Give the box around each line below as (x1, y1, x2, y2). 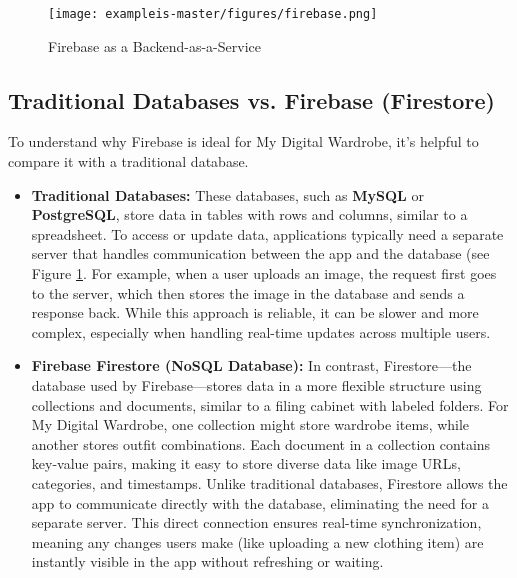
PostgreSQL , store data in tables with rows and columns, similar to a (31, 204, 468, 225)
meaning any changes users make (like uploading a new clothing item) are (31, 531, 484, 552)
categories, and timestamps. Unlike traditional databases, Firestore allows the (31, 472, 508, 493)
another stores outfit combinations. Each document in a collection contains (31, 433, 491, 454)
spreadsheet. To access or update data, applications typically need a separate (31, 223, 504, 244)
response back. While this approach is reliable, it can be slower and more (31, 302, 479, 323)
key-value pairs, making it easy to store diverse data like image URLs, (31, 453, 461, 474)
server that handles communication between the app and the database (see (31, 243, 490, 264)
